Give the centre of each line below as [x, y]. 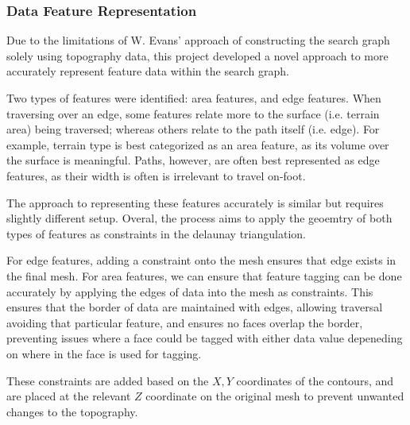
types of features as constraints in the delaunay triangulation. [156, 233]
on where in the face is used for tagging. [104, 353]
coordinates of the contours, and [315, 380]
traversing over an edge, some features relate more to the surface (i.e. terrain [193, 113]
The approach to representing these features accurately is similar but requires [195, 202]
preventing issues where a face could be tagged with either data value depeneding [205, 338]
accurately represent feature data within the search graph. [148, 71]
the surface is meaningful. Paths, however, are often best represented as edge [193, 160]
